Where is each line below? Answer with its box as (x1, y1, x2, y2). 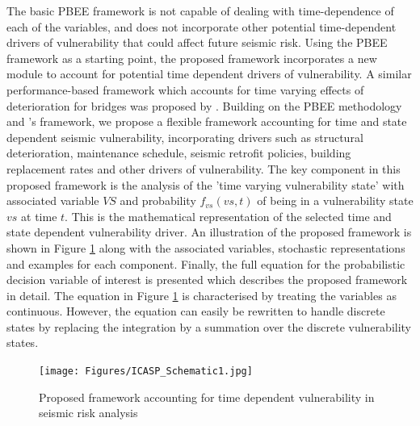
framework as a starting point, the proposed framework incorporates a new (6, 49, 377, 66)
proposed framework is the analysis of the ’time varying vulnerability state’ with (6, 176, 405, 193)
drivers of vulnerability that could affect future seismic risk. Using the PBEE (6, 34, 388, 51)
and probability (120, 192, 196, 209)
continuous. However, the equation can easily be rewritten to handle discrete (6, 303, 385, 319)
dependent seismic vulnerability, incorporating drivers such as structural (6, 128, 363, 145)
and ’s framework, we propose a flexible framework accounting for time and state (6, 113, 407, 130)
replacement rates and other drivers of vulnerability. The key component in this (6, 160, 401, 177)
